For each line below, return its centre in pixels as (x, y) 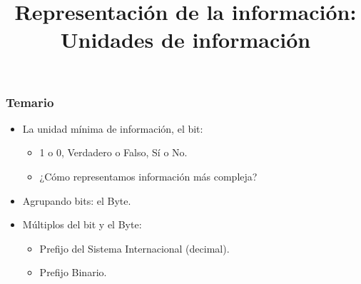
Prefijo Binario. (73, 272)
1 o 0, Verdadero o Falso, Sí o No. (113, 152)
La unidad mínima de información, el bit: (113, 128)
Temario (30, 102)
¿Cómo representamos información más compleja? (148, 177)
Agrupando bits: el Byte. (77, 200)
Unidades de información (185, 40)
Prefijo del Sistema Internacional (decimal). (134, 248)
